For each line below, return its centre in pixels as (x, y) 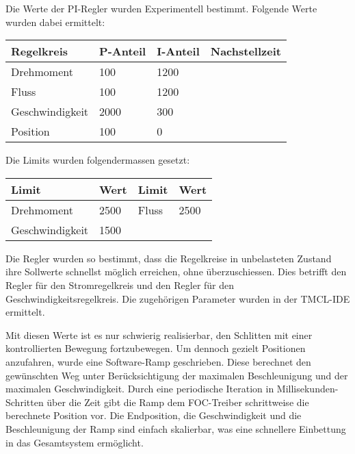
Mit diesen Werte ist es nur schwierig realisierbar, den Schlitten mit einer (159, 335)
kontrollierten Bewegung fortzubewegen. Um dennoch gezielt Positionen (156, 348)
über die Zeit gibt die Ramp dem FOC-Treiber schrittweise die (178, 402)
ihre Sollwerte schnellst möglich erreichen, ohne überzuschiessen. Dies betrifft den (176, 272)
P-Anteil (123, 51)
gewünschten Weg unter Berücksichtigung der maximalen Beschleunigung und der (177, 375)
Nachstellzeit (246, 51)
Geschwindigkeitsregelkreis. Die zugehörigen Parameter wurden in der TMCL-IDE (178, 298)
